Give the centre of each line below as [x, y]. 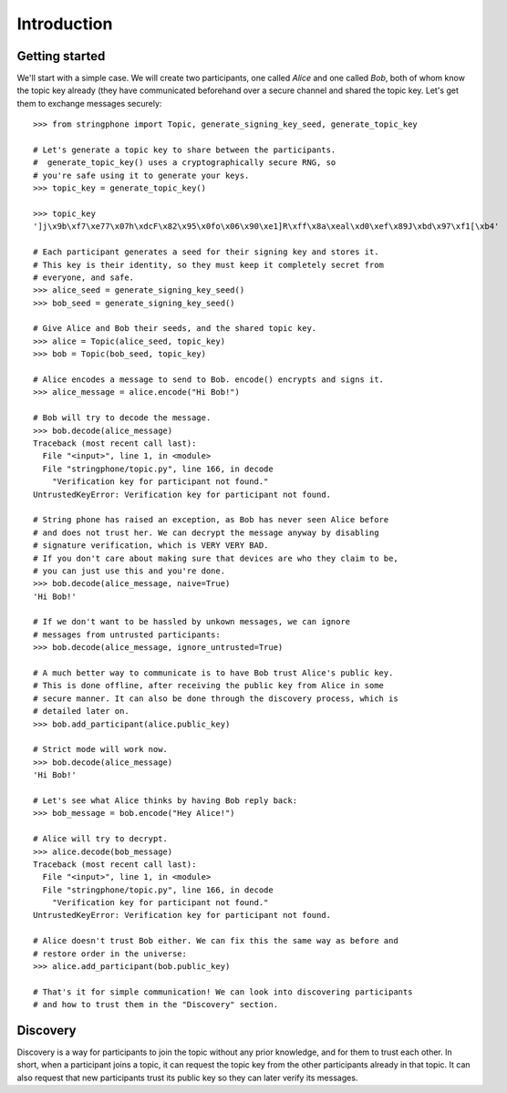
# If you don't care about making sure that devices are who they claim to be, [216, 558]
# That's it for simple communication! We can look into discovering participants [223, 992]
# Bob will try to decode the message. [122, 418]
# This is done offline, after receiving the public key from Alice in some [209, 686]
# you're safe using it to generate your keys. [141, 175]
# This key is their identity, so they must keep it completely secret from [209, 265]
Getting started [61, 56]
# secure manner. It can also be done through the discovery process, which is [216, 698]
